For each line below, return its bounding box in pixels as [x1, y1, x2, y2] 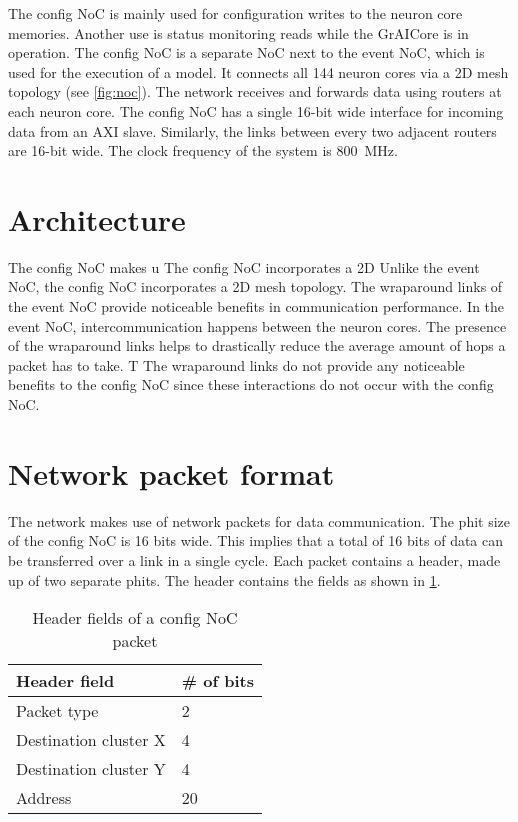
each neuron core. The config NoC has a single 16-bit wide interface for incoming [8, 100, 504, 121]
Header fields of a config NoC [32, 606, 238, 630]
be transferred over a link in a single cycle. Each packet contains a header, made [8, 549, 501, 570]
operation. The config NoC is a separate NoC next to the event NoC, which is [8, 42, 485, 63]
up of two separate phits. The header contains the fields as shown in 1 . [8, 569, 441, 590]
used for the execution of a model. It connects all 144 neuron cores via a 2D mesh [8, 61, 509, 82]
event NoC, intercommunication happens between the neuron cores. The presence [8, 315, 507, 336]
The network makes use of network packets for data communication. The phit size [8, 510, 511, 531]
